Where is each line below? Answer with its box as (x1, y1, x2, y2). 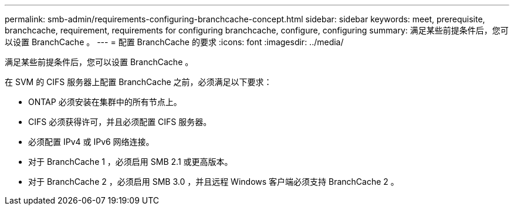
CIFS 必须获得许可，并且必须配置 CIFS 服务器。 (28, 117, 212, 127)
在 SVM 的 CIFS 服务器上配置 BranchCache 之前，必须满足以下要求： (5, 77, 272, 87)
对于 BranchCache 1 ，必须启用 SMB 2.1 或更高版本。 (28, 157, 233, 167)
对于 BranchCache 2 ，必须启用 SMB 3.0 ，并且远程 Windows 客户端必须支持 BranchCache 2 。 (28, 177, 399, 187)
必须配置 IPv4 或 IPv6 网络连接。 (28, 137, 154, 147)
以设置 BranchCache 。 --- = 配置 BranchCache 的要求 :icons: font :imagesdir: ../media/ (5, 37, 344, 47)
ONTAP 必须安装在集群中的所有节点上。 (28, 97, 182, 107)
